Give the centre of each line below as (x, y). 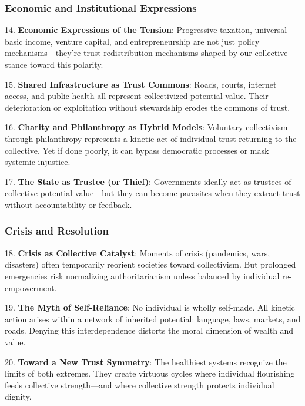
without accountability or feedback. (68, 204)
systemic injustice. (38, 162)
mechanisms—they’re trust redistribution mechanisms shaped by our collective (146, 53)
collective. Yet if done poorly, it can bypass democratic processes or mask (137, 150)
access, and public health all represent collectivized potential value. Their (137, 96)
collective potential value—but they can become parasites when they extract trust (152, 193)
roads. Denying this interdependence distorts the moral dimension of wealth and (149, 330)
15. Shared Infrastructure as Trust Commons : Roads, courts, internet (141, 84)
